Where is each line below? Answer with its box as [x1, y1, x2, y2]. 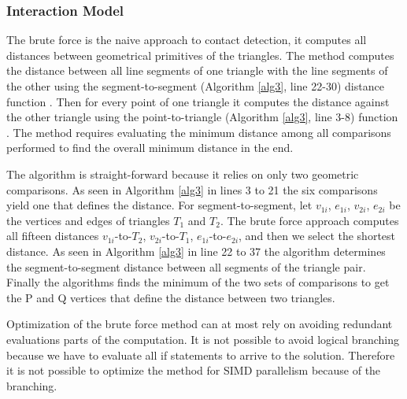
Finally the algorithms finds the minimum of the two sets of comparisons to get [6, 274, 390, 290]
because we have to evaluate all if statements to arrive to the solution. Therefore [6, 346, 395, 363]
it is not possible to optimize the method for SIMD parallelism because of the [6, 362, 381, 379]
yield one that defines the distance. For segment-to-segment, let [6, 197, 313, 213]
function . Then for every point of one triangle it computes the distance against [6, 93, 390, 109]
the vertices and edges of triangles [6, 212, 170, 228]
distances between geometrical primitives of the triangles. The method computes [6, 46, 394, 63]
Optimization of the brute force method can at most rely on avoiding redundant [6, 316, 393, 332]
